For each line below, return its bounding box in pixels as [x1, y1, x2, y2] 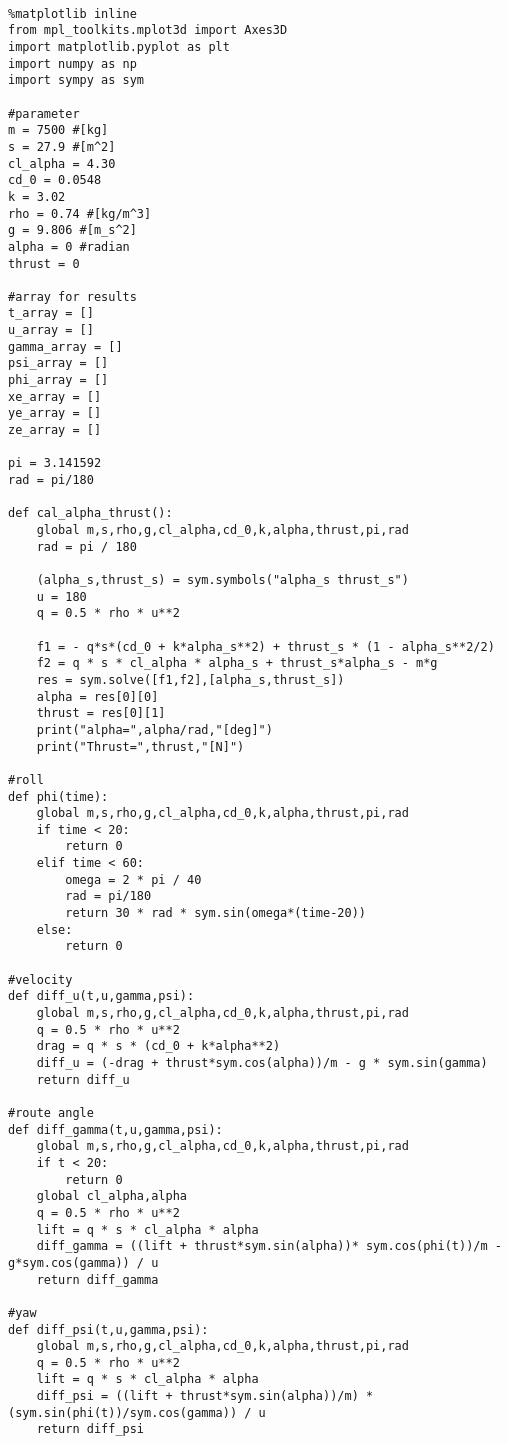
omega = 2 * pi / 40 [65, 872, 202, 887]
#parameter [8, 106, 80, 121]
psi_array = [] [8, 356, 109, 371]
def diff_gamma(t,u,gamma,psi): [8, 1122, 223, 1137]
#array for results [8, 289, 137, 304]
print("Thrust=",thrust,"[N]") [36, 739, 245, 754]
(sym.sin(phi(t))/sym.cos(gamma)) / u [8, 1405, 266, 1420]
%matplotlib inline [8, 6, 137, 21]
